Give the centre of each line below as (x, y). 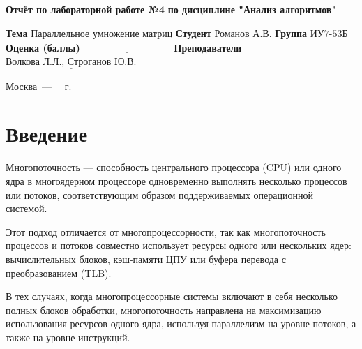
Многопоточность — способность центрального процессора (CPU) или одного (174, 167)
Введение (47, 134)
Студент (193, 32)
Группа (291, 32)
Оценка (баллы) (43, 47)
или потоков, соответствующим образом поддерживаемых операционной (159, 194)
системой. (27, 208)
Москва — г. (39, 86)
